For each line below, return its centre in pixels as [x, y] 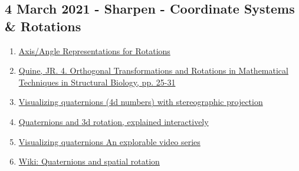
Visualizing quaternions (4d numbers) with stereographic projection [141, 102]
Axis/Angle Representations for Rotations [94, 50]
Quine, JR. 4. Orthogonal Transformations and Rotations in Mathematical [153, 70]
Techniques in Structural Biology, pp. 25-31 [97, 82]
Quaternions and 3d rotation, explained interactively [114, 121]
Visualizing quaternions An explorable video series [109, 141]
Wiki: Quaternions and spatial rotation [89, 161]
